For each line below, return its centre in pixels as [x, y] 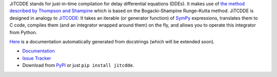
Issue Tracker [37, 58]
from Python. [23, 32]
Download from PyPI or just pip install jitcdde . [78, 65]
